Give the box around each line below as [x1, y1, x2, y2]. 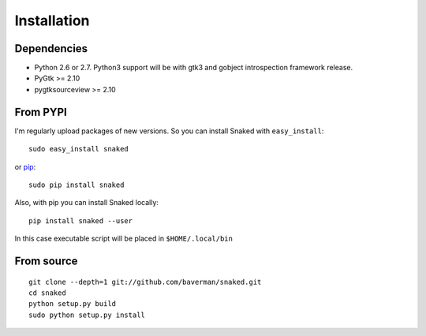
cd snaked [28, 288, 66, 297]
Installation [14, 12, 90, 29]
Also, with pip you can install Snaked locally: [14, 198, 159, 207]
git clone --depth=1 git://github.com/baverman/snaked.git [28, 277, 262, 286]
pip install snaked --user [28, 216, 133, 225]
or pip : [14, 162, 36, 171]
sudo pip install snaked [28, 180, 125, 189]
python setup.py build [28, 300, 117, 308]
